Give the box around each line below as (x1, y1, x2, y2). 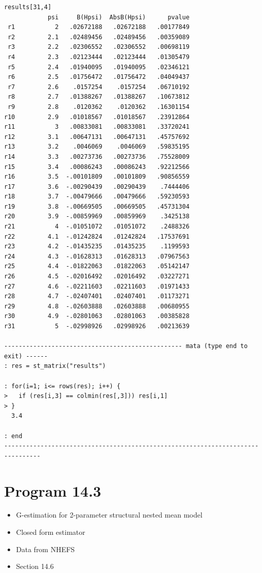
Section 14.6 (16, 561, 54, 571)
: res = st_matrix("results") (4, 362, 106, 370)
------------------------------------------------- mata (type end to (4, 342, 248, 350)
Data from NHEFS (16, 543, 75, 554)
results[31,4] (4, 4, 52, 11)
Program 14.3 (4, 480, 102, 501)
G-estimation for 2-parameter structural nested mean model (16, 509, 203, 520)
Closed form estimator (16, 527, 85, 537)
